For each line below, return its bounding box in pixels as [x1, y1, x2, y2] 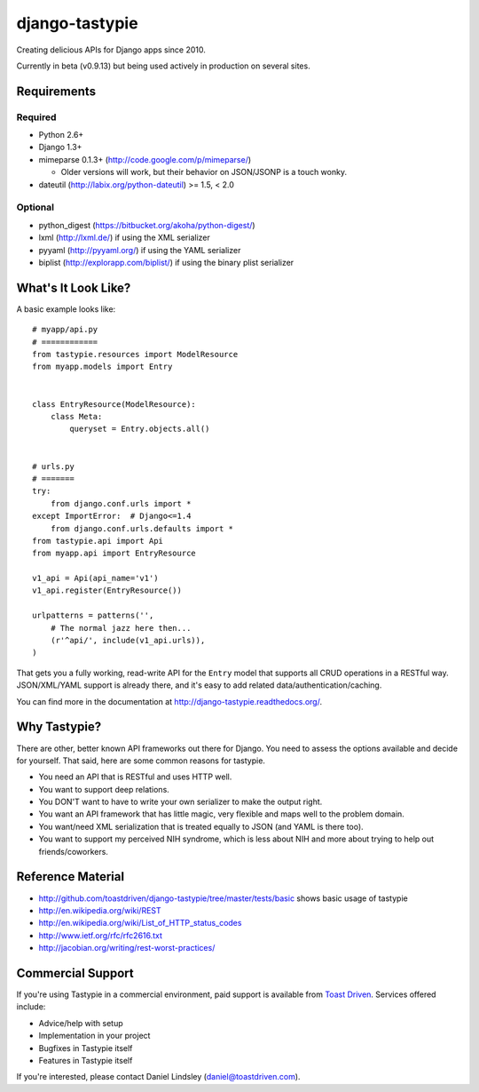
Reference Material [16, 869, 124, 884]
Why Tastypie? [16, 720, 102, 735]
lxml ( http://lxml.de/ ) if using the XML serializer [38, 232, 210, 243]
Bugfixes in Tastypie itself [38, 1042, 133, 1053]
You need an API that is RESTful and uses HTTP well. [38, 771, 232, 782]
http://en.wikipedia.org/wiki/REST [38, 905, 161, 915]
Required [16, 111, 57, 124]
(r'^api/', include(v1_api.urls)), [50, 635, 206, 646]
